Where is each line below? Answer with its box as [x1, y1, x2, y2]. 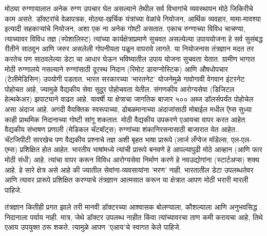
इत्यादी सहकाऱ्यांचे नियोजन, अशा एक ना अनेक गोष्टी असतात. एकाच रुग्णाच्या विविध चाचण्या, [5, 23, 245, 34]
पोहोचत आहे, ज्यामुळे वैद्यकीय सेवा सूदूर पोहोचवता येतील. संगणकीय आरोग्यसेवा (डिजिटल [5, 83, 235, 94]
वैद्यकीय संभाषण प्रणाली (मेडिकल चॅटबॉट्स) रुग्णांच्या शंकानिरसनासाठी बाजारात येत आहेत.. [5, 124, 239, 135]
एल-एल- [231, 134, 252, 144]
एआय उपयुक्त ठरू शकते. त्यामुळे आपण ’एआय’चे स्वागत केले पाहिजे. [5, 222, 181, 232]
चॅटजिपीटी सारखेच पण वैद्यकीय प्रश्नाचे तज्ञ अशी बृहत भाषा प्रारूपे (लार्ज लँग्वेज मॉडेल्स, [5, 134, 229, 144]
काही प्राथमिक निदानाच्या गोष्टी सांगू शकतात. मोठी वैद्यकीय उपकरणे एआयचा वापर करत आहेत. [5, 114, 247, 124]
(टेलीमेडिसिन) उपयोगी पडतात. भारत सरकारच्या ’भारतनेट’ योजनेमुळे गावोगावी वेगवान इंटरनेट [5, 74, 245, 84]
